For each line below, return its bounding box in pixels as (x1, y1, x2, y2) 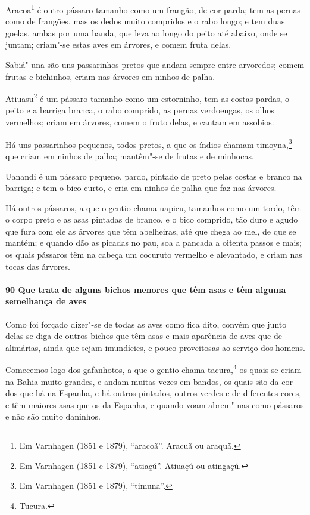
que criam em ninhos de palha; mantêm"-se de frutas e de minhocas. (5, 149, 254, 162)
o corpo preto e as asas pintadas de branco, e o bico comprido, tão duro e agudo (5, 213, 298, 226)
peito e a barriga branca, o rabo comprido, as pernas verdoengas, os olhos (5, 104, 274, 116)
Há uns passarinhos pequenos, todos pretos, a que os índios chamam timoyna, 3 (5, 136, 292, 150)
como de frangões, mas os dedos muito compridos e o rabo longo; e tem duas (5, 15, 285, 27)
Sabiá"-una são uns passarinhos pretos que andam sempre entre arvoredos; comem (5, 58, 305, 71)
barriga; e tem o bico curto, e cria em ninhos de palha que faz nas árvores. (5, 181, 277, 194)
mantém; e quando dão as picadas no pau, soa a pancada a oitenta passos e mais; (5, 236, 302, 249)
